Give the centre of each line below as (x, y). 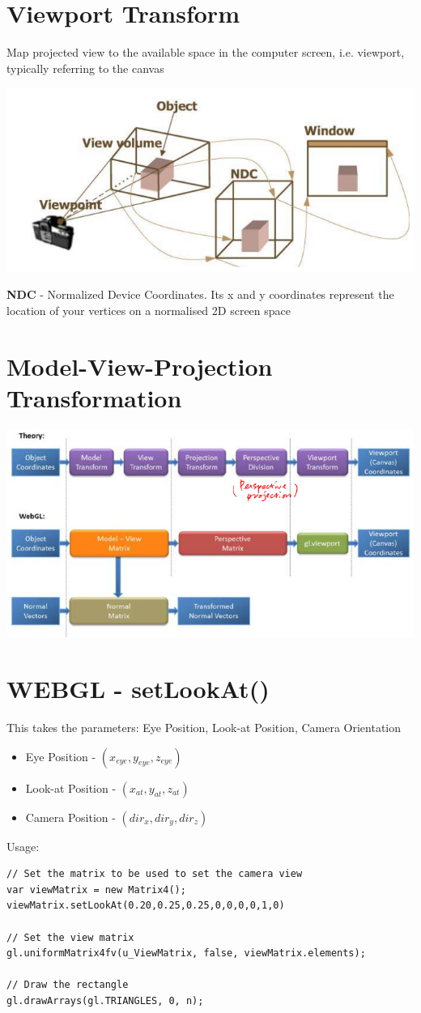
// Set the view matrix (70, 937)
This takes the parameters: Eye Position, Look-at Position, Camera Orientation (204, 728)
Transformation (94, 397)
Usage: (23, 846)
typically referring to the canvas (85, 68)
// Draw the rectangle (68, 985)
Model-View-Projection (140, 366)
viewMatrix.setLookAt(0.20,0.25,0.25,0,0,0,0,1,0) (146, 906)
